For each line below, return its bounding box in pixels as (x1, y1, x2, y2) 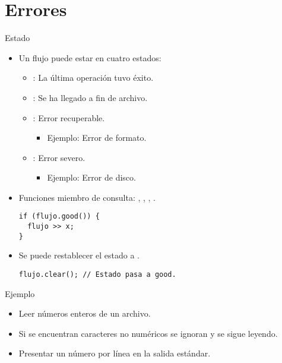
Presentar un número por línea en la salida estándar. (18, 347, 211, 359)
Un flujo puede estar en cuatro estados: (18, 51, 161, 64)
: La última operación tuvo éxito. (33, 71, 154, 84)
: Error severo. (33, 151, 85, 163)
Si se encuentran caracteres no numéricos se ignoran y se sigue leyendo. (18, 327, 278, 339)
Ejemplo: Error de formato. (47, 131, 147, 144)
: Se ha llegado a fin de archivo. (33, 91, 148, 103)
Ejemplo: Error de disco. (47, 171, 136, 184)
